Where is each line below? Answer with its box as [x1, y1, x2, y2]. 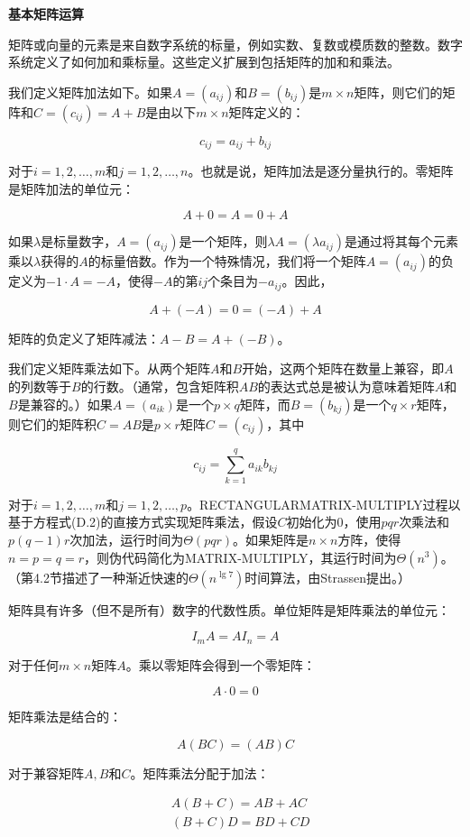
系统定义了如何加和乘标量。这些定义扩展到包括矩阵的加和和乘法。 [8, 52, 400, 71]
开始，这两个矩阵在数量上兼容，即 [242, 359, 445, 378]
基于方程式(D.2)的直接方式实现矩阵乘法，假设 [8, 512, 278, 531]
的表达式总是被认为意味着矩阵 [257, 377, 435, 396]
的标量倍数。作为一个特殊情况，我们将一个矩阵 [88, 252, 366, 271]
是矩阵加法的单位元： [8, 179, 134, 198]
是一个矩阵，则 [179, 232, 268, 251]
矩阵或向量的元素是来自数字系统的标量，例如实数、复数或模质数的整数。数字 [8, 34, 463, 53]
